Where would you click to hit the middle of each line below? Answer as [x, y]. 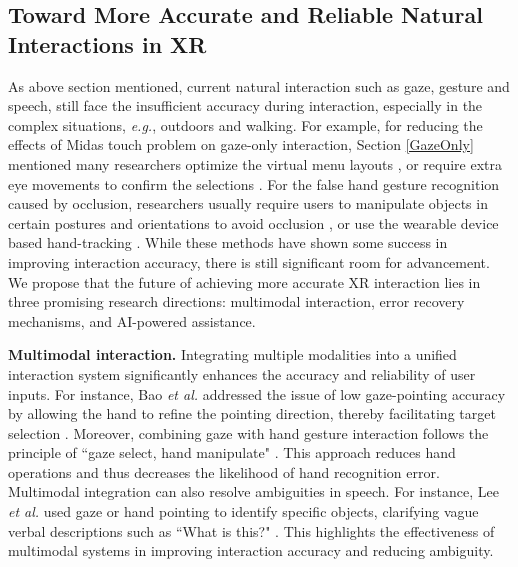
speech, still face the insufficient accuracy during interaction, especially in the [245, 105]
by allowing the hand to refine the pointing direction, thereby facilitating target [252, 413]
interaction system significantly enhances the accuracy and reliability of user [242, 373]
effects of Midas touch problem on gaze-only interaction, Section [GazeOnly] [241, 144]
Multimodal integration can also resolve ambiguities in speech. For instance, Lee [253, 491]
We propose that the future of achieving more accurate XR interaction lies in [244, 281]
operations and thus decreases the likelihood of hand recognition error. [224, 471]
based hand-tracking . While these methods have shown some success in [228, 242]
